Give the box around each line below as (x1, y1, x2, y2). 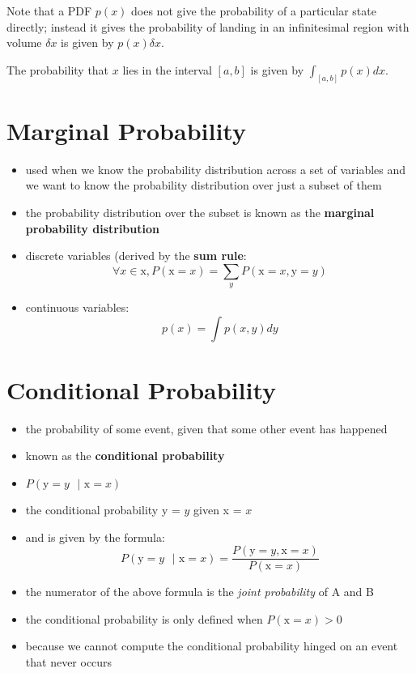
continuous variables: (25, 299, 129, 316)
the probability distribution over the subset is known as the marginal (25, 203, 375, 220)
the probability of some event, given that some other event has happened (25, 420, 388, 437)
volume (6, 34, 42, 51)
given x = (193, 501, 242, 518)
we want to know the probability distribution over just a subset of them (25, 177, 382, 194)
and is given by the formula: (25, 528, 165, 545)
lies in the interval (122, 61, 212, 78)
